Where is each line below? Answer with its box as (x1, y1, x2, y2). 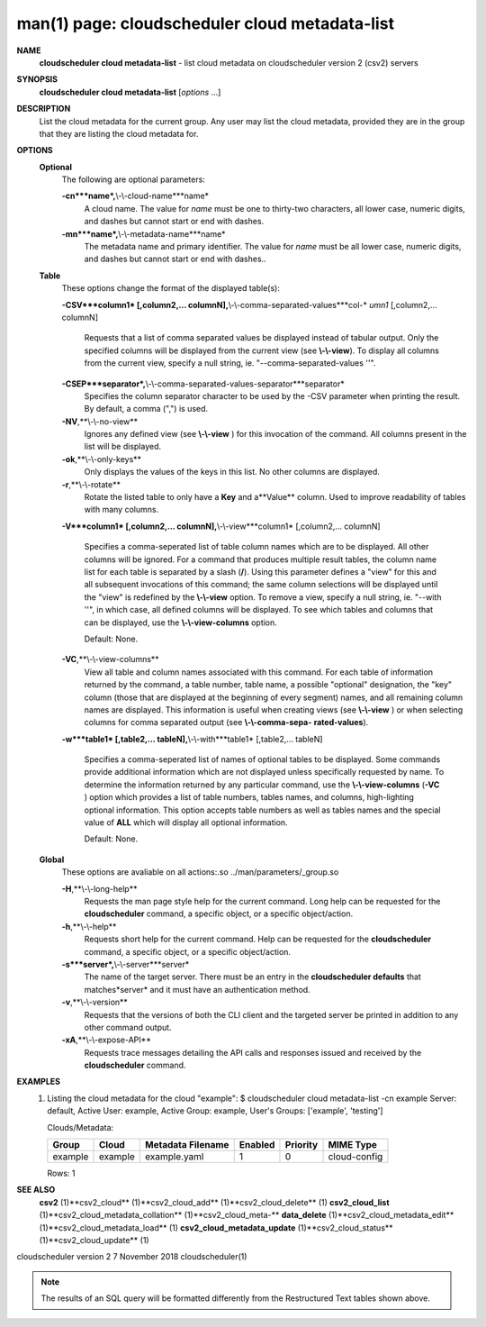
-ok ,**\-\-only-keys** (61, 453, 142, 464)
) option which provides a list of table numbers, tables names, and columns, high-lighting (84, 792, 414, 803)
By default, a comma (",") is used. (84, 404, 209, 414)
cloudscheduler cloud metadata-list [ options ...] (39, 86, 221, 97)
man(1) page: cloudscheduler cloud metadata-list (16, 14, 395, 33)
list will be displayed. (84, 441, 162, 452)
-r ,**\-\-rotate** (61, 478, 121, 490)
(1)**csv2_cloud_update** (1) (39, 1234, 149, 1245)
